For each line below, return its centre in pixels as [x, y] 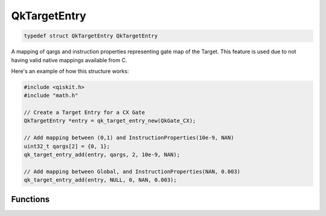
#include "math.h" [51, 96]
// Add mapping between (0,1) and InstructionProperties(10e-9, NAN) [129, 138]
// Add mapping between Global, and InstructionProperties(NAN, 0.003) [132, 171]
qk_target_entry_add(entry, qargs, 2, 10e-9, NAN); [102, 155]
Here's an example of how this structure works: [70, 71]
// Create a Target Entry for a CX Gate [84, 113]
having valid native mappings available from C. [69, 60]
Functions [30, 199]
